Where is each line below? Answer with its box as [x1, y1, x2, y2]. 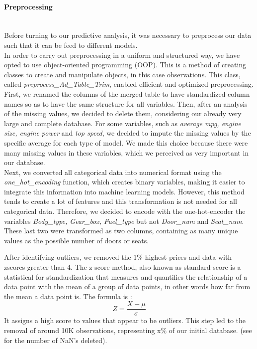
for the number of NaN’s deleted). [4, 335, 107, 345]
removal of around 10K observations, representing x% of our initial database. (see [4, 325, 252, 336]
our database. [4, 157, 45, 168]
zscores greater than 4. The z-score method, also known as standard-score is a [4, 262, 241, 272]
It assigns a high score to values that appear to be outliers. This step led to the [4, 315, 246, 326]
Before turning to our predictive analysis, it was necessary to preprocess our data [4, 30, 252, 40]
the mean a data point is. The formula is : [4, 291, 132, 301]
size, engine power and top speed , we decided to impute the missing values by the [4, 128, 251, 138]
